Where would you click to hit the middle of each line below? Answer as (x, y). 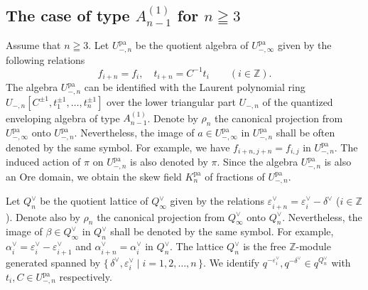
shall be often (305, 133)
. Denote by (173, 118)
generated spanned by (53, 262)
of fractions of (235, 176)
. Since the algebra (258, 162)
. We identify (232, 262)
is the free (265, 246)
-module (313, 246)
